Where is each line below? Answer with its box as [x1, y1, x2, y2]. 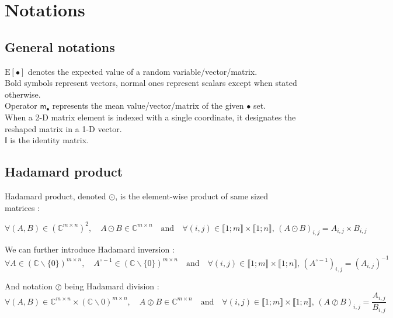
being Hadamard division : [64, 280, 159, 292]
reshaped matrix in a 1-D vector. [5, 122, 122, 134]
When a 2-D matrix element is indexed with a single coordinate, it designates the [5, 110, 296, 123]
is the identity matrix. [10, 134, 89, 146]
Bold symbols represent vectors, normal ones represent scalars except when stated [5, 77, 297, 89]
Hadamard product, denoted [5, 189, 106, 202]
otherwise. [5, 88, 41, 100]
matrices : [5, 201, 40, 213]
